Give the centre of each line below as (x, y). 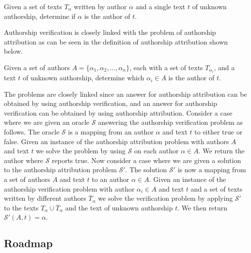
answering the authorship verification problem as (171, 122)
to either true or (219, 132)
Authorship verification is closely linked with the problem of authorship (110, 32)
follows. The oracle (32, 132)
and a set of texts (217, 188)
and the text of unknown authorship (119, 207)
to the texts (21, 207)
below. (13, 51)
